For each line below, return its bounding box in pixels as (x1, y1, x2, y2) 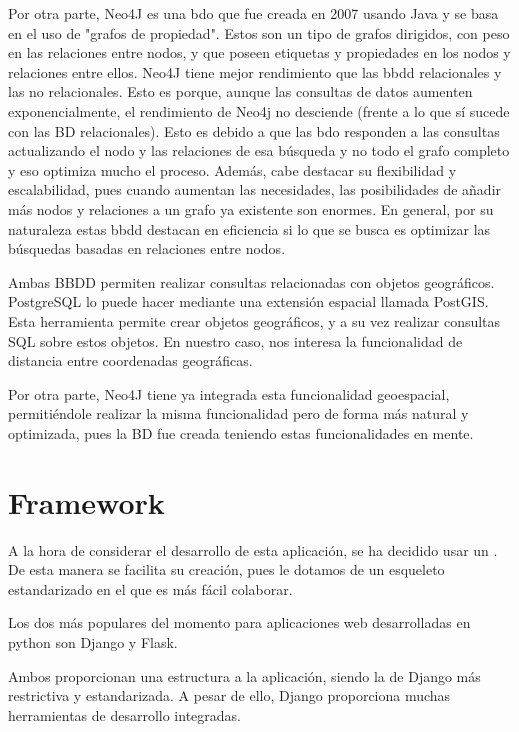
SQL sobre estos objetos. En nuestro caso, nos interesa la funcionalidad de (8, 330, 463, 351)
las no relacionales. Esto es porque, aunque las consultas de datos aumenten (8, 81, 473, 102)
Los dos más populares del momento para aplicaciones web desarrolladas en (8, 612, 471, 633)
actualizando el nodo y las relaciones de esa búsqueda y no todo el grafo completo (8, 140, 510, 161)
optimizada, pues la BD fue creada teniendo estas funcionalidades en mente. (8, 422, 474, 443)
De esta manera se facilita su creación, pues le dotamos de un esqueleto (8, 559, 445, 580)
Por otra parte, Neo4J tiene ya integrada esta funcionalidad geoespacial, (8, 383, 450, 404)
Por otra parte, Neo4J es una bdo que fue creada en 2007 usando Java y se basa (8, 3, 499, 23)
